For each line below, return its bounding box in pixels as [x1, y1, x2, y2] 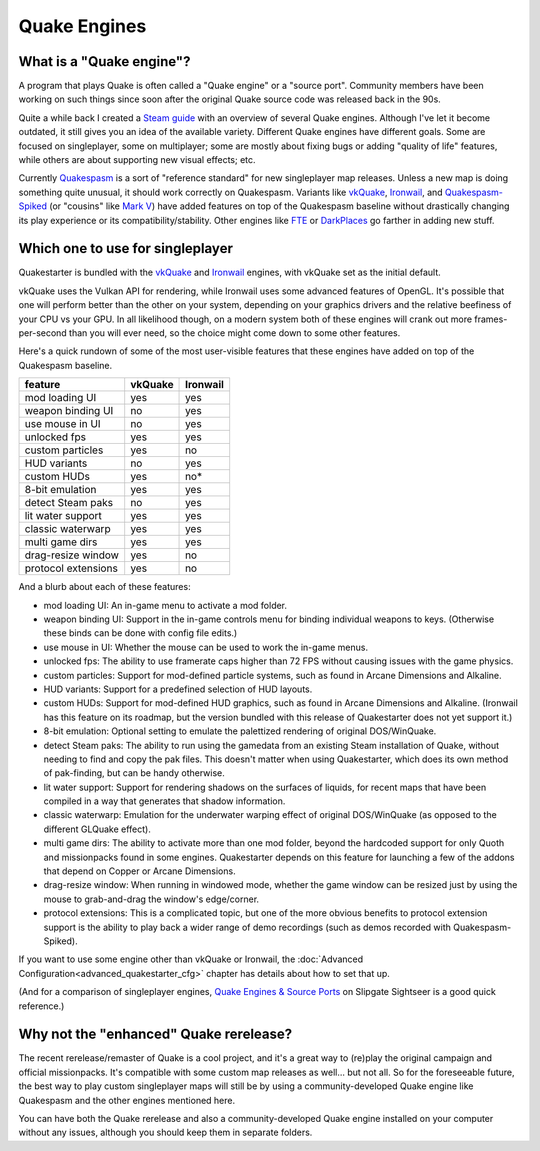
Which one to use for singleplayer [18, 240, 234, 257]
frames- [474, 313, 508, 325]
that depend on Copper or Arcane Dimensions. [43, 865, 236, 877]
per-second [18, 327, 67, 339]
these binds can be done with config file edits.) [43, 627, 238, 639]
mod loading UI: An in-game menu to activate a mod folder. [43, 599, 288, 611]
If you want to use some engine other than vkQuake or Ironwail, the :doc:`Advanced [18, 953, 364, 965]
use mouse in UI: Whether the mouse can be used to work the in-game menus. [43, 641, 369, 653]
